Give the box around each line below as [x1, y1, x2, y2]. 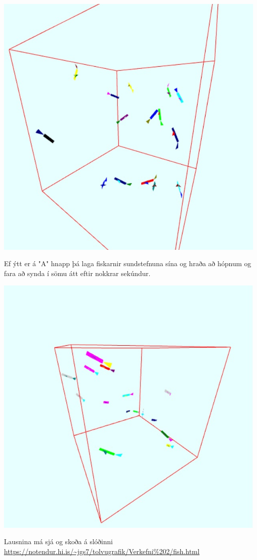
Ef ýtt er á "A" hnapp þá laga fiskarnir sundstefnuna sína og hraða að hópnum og [4, 258, 252, 269]
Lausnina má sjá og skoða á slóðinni [4, 536, 113, 547]
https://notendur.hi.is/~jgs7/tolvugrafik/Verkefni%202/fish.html [4, 546, 200, 556]
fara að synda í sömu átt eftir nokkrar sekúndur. [4, 268, 151, 278]
